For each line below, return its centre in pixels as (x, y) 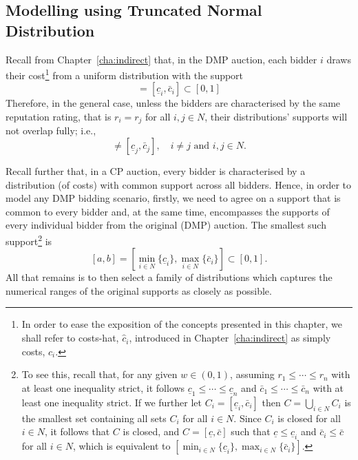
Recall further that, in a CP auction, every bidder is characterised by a (156, 171)
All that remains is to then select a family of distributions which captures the (169, 277)
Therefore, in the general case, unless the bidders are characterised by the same (173, 103)
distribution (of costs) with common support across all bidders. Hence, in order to (179, 184)
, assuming (252, 374)
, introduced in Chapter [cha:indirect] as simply (230, 338)
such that (251, 431)
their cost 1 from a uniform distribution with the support (125, 74)
